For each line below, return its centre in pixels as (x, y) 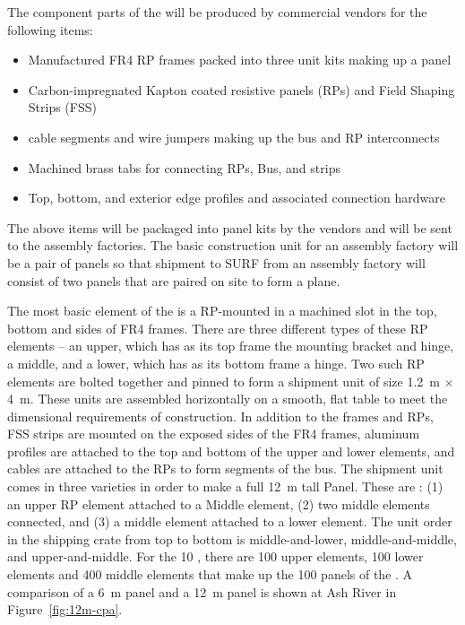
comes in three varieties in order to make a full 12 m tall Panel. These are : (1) (225, 486)
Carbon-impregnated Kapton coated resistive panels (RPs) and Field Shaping (241, 89)
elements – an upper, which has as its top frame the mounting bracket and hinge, (231, 346)
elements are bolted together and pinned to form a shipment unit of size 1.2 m (224, 381)
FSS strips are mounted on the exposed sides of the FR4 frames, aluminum (214, 434)
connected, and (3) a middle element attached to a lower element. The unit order (230, 521)
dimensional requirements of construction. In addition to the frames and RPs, (220, 416)
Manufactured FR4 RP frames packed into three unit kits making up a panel (240, 60)
